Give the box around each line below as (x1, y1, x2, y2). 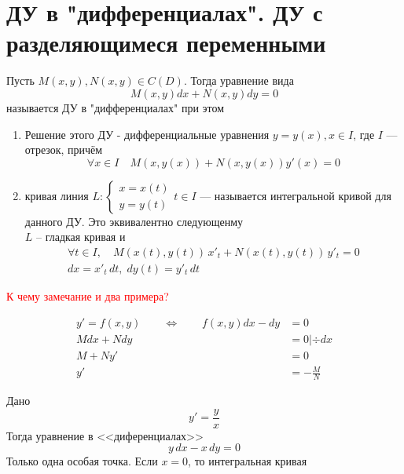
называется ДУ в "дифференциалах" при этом (6, 99, 225, 115)
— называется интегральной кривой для (200, 187, 391, 203)
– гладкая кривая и (36, 228, 126, 245)
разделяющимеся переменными (6, 27, 326, 59)
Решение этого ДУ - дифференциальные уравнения (24, 126, 270, 142)
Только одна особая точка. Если (6, 453, 158, 469)
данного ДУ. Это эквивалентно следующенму (24, 213, 243, 229)
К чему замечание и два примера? (6, 287, 169, 304)
